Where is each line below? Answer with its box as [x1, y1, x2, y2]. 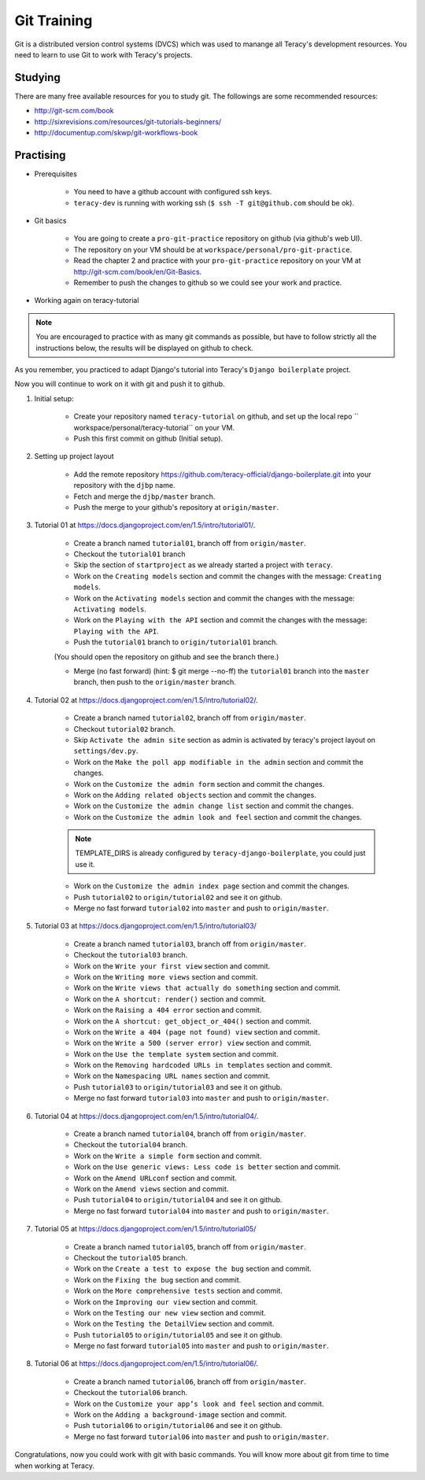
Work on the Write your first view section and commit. [73, 961, 271, 971]
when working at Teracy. [14, 1460, 94, 1471]
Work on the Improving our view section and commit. [73, 1297, 258, 1306]
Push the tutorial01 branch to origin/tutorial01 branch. [73, 637, 279, 647]
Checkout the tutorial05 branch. [73, 1253, 188, 1262]
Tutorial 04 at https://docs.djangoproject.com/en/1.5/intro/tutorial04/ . [34, 1111, 259, 1120]
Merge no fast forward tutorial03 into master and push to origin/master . [73, 1094, 329, 1103]
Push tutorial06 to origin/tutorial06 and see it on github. [73, 1421, 283, 1430]
